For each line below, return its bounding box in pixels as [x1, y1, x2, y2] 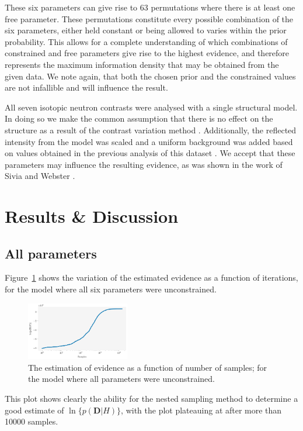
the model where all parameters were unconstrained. [28, 373, 215, 385]
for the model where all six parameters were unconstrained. [5, 283, 217, 295]
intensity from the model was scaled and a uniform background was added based [5, 135, 293, 147]
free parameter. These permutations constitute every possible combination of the [5, 12, 294, 25]
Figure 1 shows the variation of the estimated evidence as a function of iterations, [5, 271, 298, 284]
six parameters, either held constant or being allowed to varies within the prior [5, 24, 287, 36]
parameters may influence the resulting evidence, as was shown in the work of [5, 158, 283, 170]
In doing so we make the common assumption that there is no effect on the [5, 112, 273, 125]
